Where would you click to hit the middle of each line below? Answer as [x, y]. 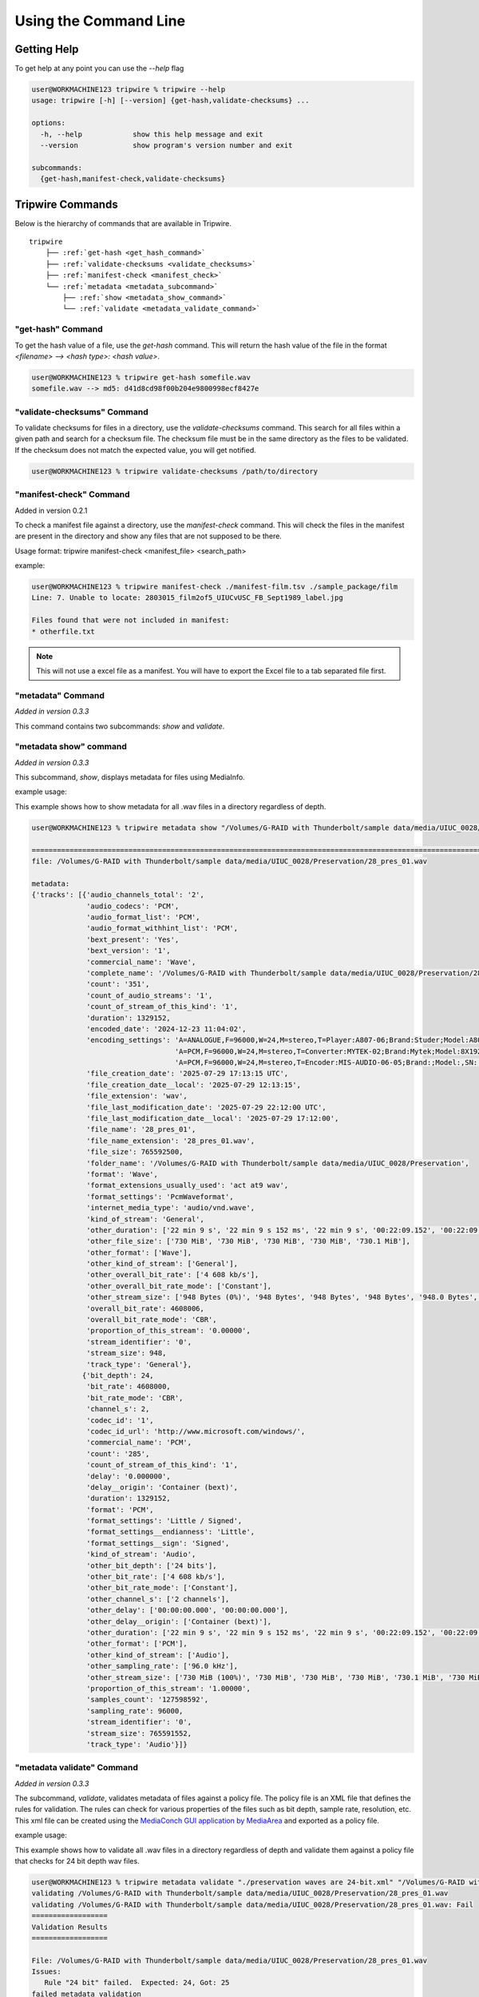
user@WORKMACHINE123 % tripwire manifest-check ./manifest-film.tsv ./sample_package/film [215, 587]
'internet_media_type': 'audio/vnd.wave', [171, 1208]
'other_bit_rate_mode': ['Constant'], [162, 1588]
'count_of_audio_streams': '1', [150, 995]
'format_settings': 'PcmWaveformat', [160, 1197]
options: [49, 123]
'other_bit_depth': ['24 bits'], [152, 1565]
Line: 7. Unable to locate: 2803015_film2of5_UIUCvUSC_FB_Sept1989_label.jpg [187, 598]
